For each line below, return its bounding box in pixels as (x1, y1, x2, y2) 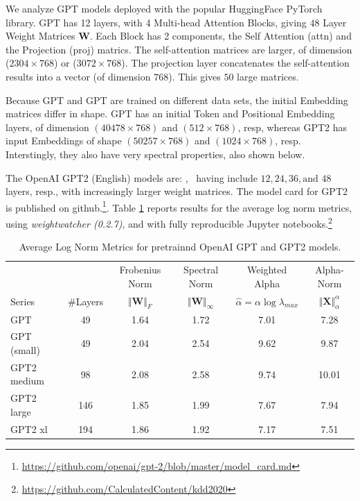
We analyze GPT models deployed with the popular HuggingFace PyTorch (6, 1, 323, 15)
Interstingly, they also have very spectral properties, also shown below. (6, 146, 305, 161)
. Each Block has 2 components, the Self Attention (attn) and (89, 28, 352, 43)
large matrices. (237, 69, 299, 83)
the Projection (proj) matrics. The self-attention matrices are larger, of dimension (6, 42, 352, 56)
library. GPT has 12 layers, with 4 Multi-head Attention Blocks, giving (6, 15, 307, 29)
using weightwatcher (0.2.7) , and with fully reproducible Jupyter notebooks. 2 (6, 214, 332, 230)
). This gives (168, 69, 221, 83)
